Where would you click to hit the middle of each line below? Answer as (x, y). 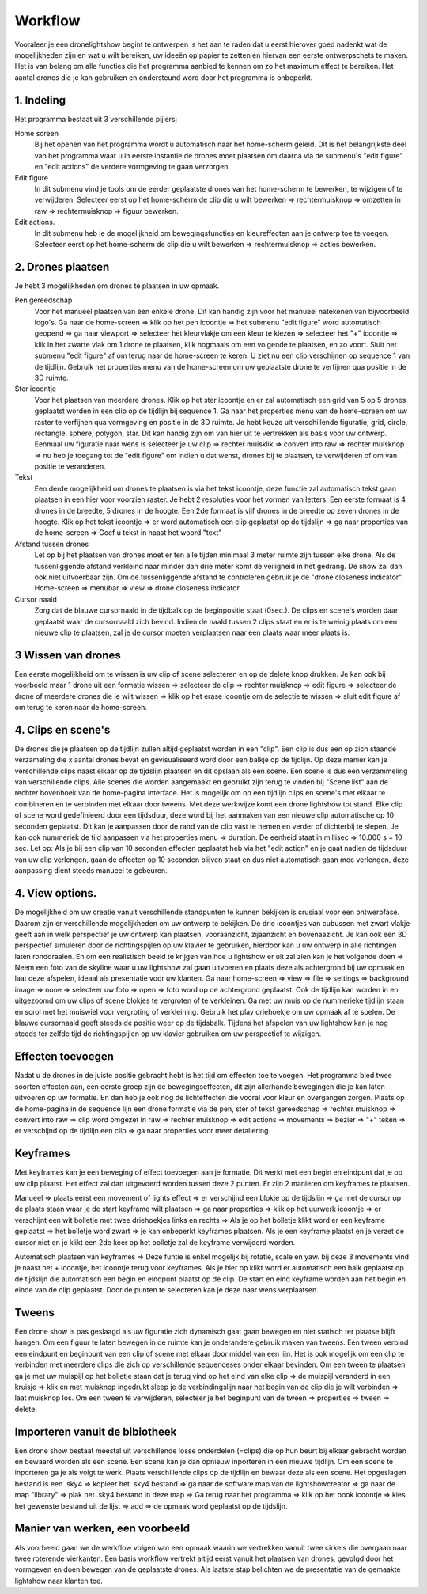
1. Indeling (40, 100)
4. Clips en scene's (62, 729)
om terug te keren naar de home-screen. (81, 708)
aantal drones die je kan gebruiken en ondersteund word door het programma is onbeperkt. (164, 77)
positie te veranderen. (70, 466)
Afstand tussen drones (52, 544)
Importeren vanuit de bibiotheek (96, 1431)
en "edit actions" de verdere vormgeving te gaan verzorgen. (132, 167)
